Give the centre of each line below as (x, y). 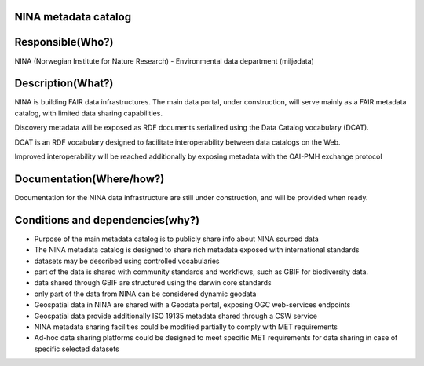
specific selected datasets (77, 349)
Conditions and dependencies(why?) (107, 220)
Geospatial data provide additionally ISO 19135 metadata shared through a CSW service (176, 316)
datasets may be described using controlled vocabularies (127, 261)
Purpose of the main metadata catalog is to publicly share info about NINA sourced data (177, 239)
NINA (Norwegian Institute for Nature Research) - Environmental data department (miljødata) (164, 61)
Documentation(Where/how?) (90, 179)
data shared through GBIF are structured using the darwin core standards (153, 283)
